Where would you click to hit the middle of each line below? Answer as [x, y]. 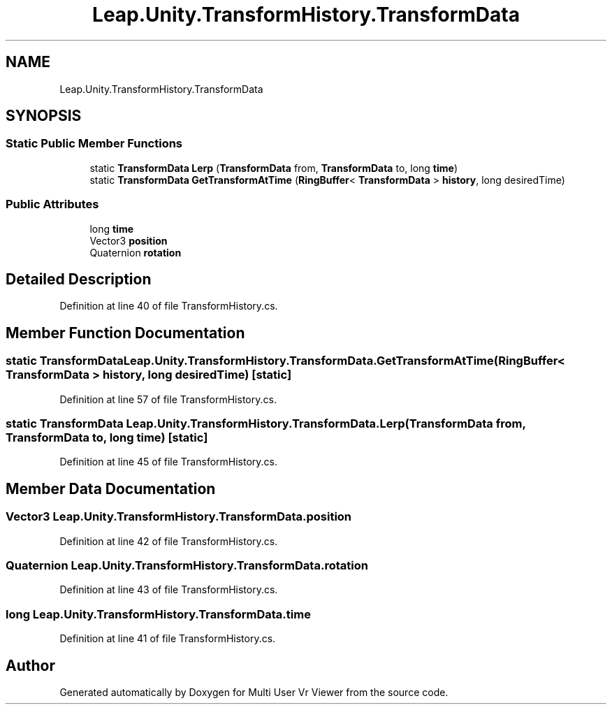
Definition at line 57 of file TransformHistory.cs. [168, 399]
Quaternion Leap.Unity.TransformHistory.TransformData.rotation [187, 565]
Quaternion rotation [136, 252]
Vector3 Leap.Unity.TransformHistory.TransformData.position [179, 517]
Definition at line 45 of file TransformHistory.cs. [169, 462]
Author [30, 665]
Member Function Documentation [125, 333]
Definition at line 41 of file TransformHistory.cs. [168, 639]
